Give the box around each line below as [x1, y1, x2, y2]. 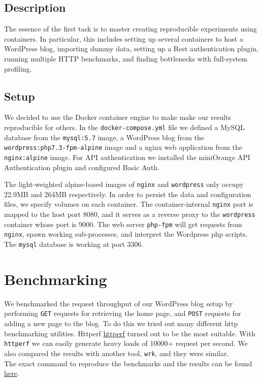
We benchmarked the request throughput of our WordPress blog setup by [4, 298, 233, 308]
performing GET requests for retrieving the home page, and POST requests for [4, 308, 241, 319]
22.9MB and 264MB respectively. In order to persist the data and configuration [4, 188, 251, 199]
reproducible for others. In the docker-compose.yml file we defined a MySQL [4, 121, 245, 132]
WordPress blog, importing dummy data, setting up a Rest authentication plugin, [4, 43, 258, 54]
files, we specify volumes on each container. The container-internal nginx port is [4, 199, 253, 209]
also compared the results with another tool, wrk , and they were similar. [4, 347, 229, 358]
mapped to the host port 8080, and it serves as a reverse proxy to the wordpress [4, 209, 255, 219]
